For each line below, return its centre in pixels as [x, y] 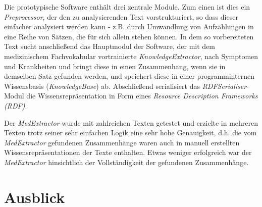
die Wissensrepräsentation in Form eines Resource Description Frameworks [142, 96]
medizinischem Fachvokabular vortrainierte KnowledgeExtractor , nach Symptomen [131, 56]
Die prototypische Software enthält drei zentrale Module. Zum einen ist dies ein [127, 7]
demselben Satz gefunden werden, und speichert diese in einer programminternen [129, 76]
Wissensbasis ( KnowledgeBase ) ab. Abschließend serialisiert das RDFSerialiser [125, 86]
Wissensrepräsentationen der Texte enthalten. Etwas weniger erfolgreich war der [128, 152]
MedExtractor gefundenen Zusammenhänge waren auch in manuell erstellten [122, 142]
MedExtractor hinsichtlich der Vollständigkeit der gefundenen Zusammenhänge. [126, 162]
